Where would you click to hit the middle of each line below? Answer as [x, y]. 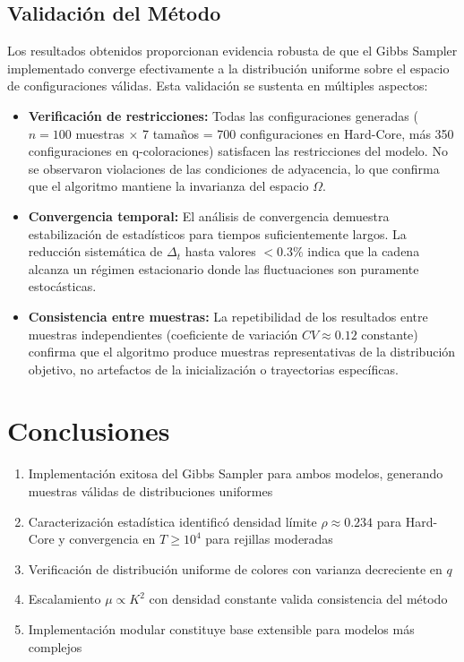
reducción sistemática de [95, 251]
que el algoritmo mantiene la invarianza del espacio [168, 186]
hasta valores [220, 251]
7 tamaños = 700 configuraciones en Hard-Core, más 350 [298, 133]
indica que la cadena [364, 251]
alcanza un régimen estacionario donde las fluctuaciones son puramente [223, 268]
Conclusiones [89, 430]
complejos [55, 646]
